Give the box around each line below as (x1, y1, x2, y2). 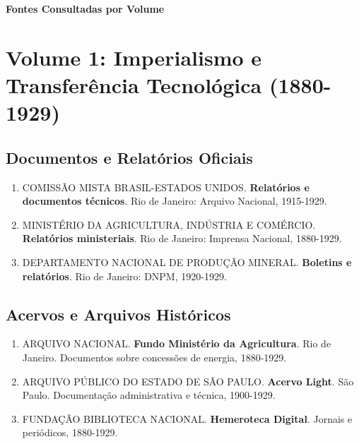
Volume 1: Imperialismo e (6, 42, 262, 71)
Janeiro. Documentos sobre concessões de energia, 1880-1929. (22, 349, 287, 364)
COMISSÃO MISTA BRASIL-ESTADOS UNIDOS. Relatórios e (22, 179, 310, 194)
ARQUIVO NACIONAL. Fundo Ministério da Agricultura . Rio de (22, 336, 331, 351)
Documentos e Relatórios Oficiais (6, 146, 253, 168)
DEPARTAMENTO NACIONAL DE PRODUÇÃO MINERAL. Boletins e (22, 254, 352, 269)
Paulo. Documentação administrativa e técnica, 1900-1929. (22, 388, 276, 402)
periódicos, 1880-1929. (22, 425, 118, 440)
